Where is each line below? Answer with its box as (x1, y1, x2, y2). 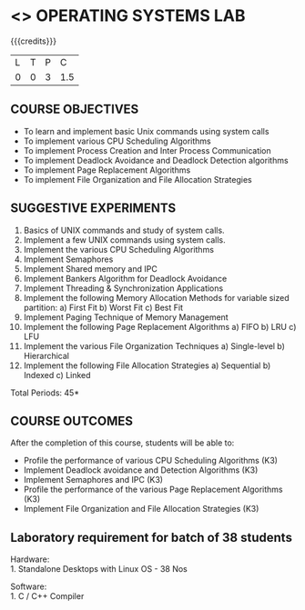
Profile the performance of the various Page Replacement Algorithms (23, 484, 283, 495)
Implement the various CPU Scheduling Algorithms (23, 244, 215, 255)
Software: (10, 581, 47, 592)
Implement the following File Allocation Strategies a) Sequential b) (23, 360, 271, 371)
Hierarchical (23, 350, 69, 361)
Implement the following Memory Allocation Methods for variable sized (23, 292, 290, 303)
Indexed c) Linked (23, 369, 91, 380)
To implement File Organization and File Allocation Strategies (23, 174, 253, 185)
